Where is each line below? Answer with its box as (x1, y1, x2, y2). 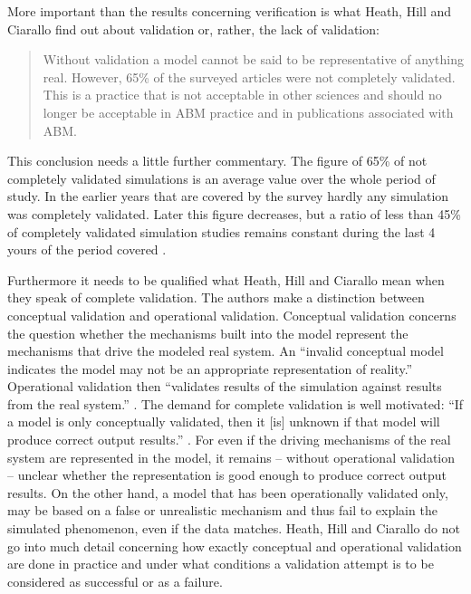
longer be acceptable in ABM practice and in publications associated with (43, 102, 454, 121)
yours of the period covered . (7, 240, 167, 259)
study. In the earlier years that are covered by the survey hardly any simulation (7, 187, 449, 206)
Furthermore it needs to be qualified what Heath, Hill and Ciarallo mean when (7, 270, 445, 289)
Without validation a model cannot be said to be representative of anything (43, 50, 465, 69)
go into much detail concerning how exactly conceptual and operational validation (7, 536, 462, 555)
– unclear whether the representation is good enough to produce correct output (7, 465, 447, 484)
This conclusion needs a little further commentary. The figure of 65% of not (7, 151, 428, 170)
